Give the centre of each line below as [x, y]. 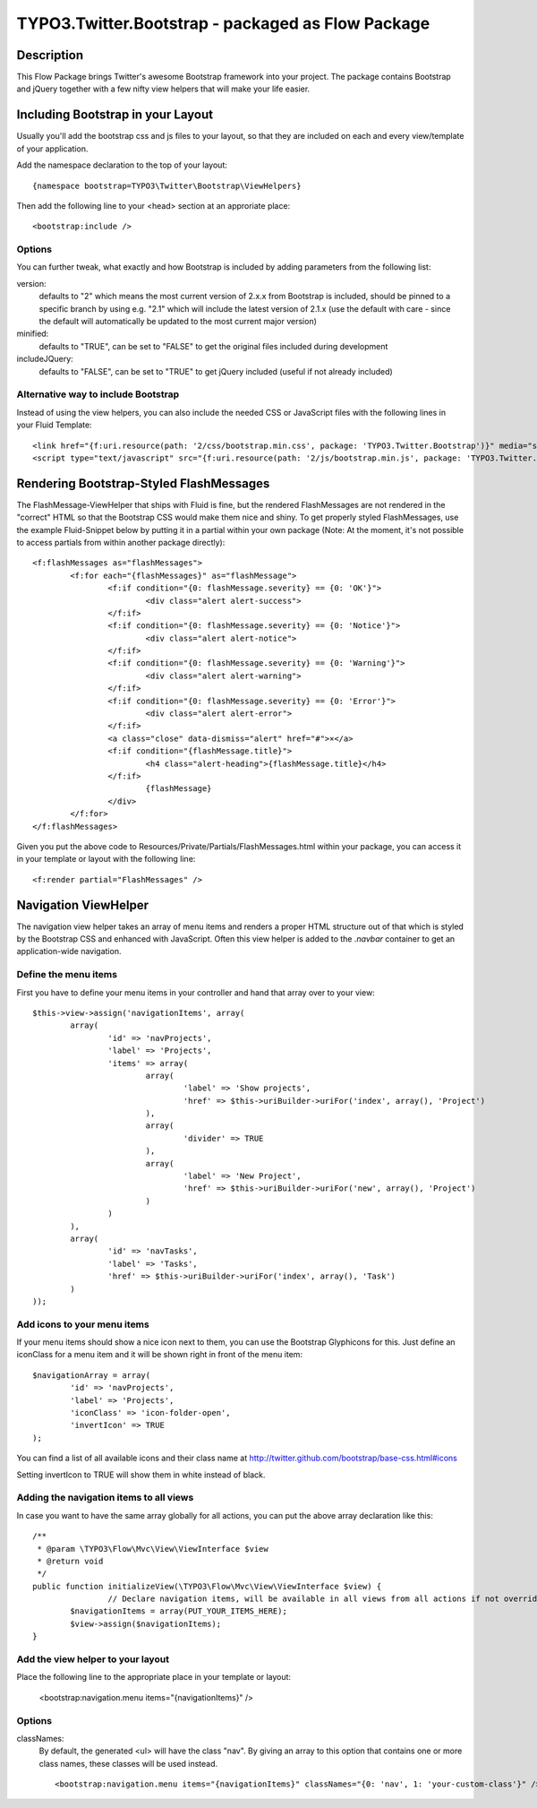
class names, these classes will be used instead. [128, 1763]
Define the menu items [67, 975]
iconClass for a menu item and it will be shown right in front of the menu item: [160, 1355]
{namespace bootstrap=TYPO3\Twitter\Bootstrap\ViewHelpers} [167, 185]
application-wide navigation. [69, 951]
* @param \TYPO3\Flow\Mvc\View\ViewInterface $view [153, 1549]
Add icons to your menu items [83, 1324]
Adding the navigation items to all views [105, 1498]
